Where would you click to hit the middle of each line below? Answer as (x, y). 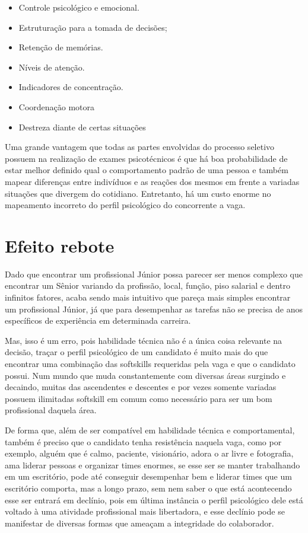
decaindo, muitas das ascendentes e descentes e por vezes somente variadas (141, 387)
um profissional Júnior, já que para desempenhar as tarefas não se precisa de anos (154, 309)
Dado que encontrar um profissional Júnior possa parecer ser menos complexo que (154, 274)
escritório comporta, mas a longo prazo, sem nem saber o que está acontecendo (148, 488)
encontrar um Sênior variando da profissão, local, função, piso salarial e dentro (147, 285)
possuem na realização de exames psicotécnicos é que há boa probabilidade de (146, 158)
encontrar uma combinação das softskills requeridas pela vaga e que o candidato (150, 363)
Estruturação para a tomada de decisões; (93, 27)
